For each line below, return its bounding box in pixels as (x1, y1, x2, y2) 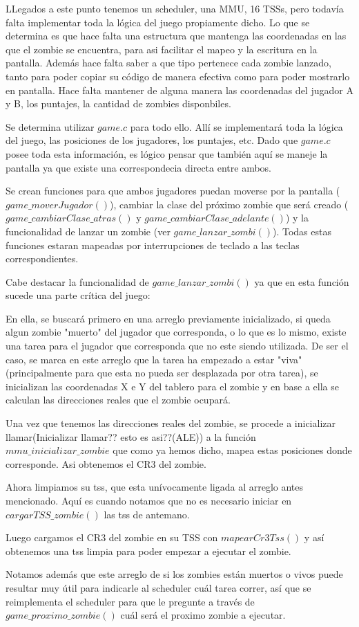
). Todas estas (273, 224, 331, 238)
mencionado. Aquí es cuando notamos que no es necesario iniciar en (6, 493, 292, 507)
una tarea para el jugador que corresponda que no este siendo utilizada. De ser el (6, 338, 349, 353)
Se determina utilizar (6, 119, 95, 134)
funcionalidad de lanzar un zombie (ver (6, 224, 171, 238)
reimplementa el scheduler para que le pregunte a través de (6, 594, 255, 608)
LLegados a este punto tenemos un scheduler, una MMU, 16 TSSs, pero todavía (6, 1, 344, 15)
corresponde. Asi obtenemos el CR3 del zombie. (6, 456, 206, 471)
